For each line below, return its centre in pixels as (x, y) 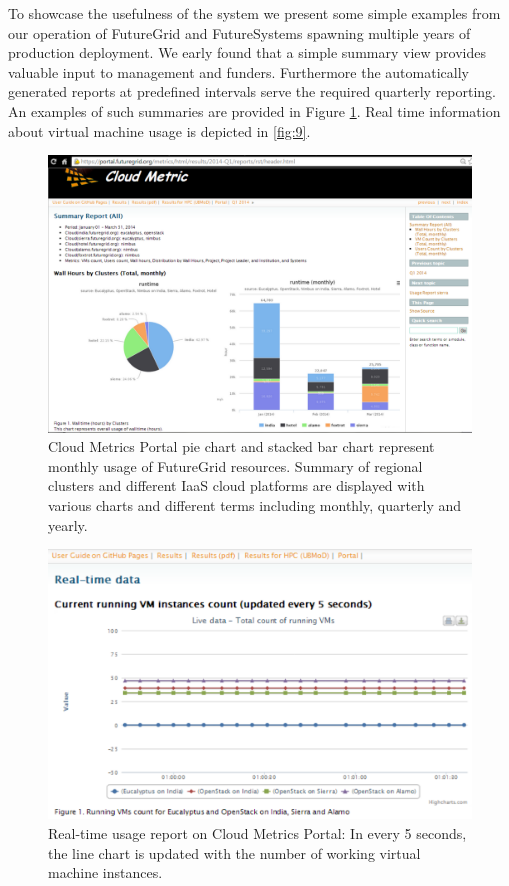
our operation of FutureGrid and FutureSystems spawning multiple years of (239, 32)
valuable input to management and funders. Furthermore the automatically (238, 71)
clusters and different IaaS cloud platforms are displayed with (236, 485)
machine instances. (105, 872)
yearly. (68, 524)
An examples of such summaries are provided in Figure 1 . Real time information (254, 110)
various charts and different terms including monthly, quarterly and (255, 504)
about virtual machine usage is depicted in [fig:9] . (159, 130)
